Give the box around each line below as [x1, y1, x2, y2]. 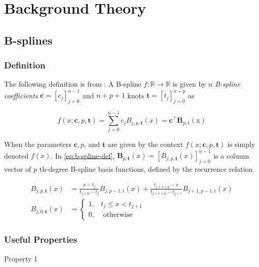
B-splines [4, 32, 53, 48]
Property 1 [4, 253, 38, 263]
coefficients [4, 90, 38, 100]
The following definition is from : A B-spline [4, 79, 141, 89]
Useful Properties [4, 233, 78, 246]
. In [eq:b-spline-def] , [51, 150, 115, 161]
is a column [213, 150, 249, 161]
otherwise [103, 211, 133, 219]
